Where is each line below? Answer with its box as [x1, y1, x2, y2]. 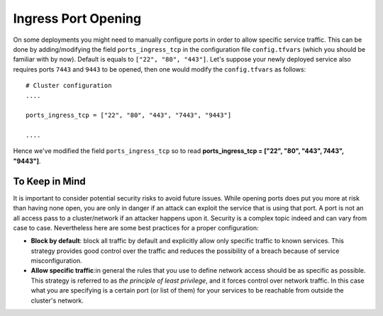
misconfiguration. [30, 256, 82, 265]
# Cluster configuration [26, 81, 112, 90]
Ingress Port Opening [13, 11, 142, 26]
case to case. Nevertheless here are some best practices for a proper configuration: [13, 223, 259, 232]
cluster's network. [30, 296, 84, 305]
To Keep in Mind [13, 175, 87, 187]
